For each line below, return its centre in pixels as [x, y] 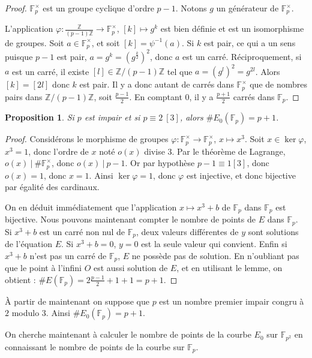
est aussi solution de [130, 268]
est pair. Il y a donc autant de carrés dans [157, 84]
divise [154, 151]
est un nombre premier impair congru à [232, 301]
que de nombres [278, 84]
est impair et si [112, 117]
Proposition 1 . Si [40, 117]
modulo [25, 313]
